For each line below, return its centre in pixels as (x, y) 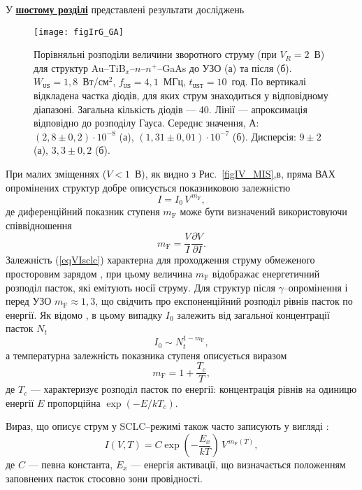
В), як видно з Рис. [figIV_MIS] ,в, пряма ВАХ (235, 173)
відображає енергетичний (266, 273)
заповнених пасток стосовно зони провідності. (104, 478)
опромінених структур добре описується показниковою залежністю (148, 187)
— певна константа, (71, 464)
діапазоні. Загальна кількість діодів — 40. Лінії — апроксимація (171, 109)
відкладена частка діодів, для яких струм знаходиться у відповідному (181, 95)
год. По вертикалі (269, 81)
